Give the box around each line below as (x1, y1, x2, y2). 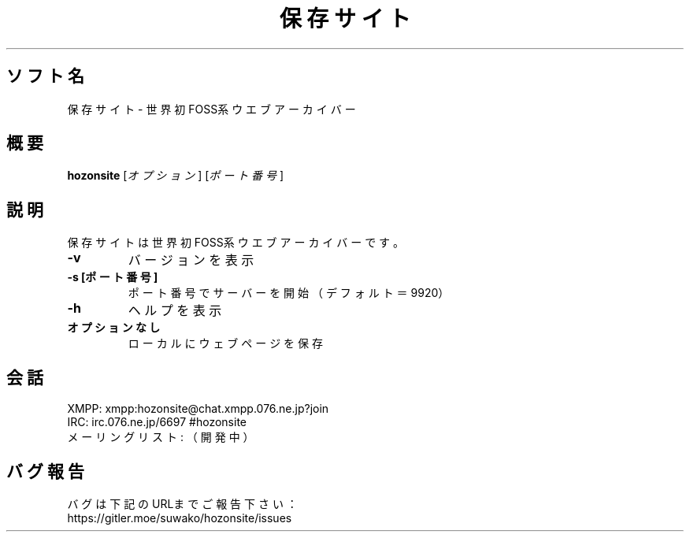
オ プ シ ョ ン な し (67, 321, 161, 335)
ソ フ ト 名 (6, 66, 84, 87)
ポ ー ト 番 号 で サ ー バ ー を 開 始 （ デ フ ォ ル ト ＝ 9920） (128, 286, 450, 300)
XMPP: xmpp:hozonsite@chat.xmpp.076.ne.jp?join (67, 402, 329, 416)
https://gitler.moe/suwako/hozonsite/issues (67, 510, 292, 525)
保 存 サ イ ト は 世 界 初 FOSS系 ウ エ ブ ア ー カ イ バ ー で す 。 (67, 236, 405, 250)
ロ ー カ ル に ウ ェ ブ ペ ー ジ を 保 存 (128, 336, 323, 351)
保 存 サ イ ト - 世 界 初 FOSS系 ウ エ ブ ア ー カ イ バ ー (67, 102, 356, 116)
